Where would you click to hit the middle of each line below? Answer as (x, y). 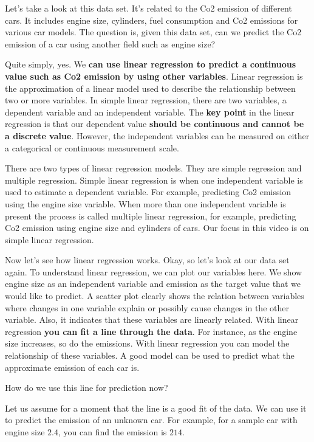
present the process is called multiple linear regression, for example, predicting (151, 216)
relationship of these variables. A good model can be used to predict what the (150, 355)
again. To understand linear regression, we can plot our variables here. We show (154, 271)
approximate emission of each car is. (72, 367)
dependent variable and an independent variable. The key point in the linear (150, 112)
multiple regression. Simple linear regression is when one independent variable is (154, 180)
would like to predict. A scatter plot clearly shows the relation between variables (155, 296)
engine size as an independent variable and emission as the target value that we (153, 284)
